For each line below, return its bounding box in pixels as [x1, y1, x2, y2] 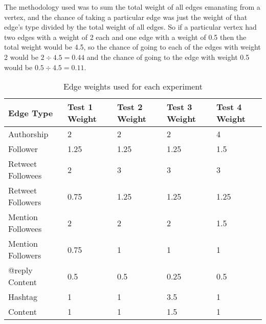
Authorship [8, 128, 49, 140]
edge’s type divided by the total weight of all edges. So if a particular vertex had [4, 21, 257, 32]
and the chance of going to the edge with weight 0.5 [86, 51, 250, 62]
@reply [8, 264, 33, 276]
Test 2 [117, 101, 143, 113]
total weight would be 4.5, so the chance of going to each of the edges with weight [4, 41, 261, 52]
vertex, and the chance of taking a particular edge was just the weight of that [4, 11, 248, 22]
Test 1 [67, 101, 93, 113]
